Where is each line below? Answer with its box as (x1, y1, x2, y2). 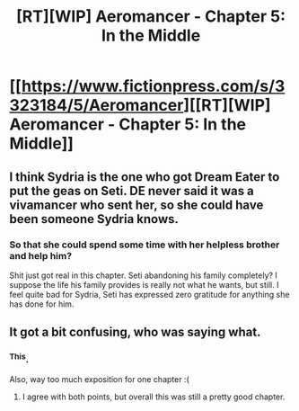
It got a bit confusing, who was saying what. (9, 325, 261, 340)
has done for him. (9, 299, 75, 309)
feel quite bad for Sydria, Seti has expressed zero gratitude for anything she (9, 289, 290, 299)
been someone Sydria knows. (9, 211, 180, 227)
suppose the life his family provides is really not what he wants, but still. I (9, 279, 279, 290)
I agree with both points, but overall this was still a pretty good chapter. (22, 391, 286, 402)
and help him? (9, 249, 73, 262)
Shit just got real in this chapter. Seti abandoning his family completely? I (9, 270, 278, 281)
